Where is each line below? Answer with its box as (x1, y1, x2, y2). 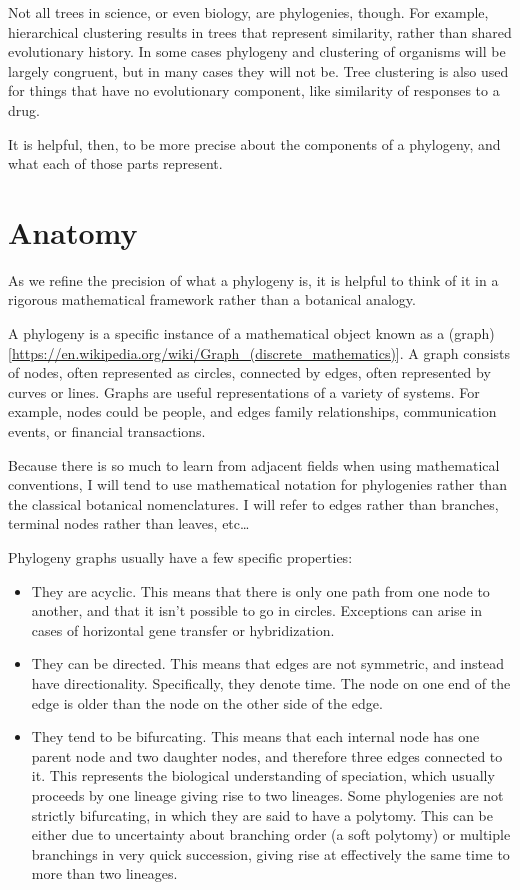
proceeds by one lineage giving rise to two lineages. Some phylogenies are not (31, 784, 504, 805)
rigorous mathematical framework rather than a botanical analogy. (8, 289, 416, 310)
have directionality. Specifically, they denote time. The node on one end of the (31, 672, 511, 693)
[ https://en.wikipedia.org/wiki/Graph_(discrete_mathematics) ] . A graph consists (8, 342, 511, 363)
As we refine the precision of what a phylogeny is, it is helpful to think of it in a (8, 269, 499, 290)
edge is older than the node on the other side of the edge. (31, 692, 383, 713)
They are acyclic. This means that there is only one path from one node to (31, 580, 490, 601)
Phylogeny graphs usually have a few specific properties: (8, 547, 353, 567)
